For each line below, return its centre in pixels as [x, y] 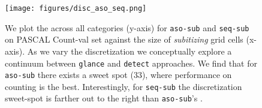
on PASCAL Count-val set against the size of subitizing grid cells [124, 39]
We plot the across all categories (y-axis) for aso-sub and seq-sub [127, 27]
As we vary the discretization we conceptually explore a [130, 51]
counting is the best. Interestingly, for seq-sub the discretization [124, 86]
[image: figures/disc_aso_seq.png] [76, 8]
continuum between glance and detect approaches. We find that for [131, 63]
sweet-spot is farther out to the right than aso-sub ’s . [104, 98]
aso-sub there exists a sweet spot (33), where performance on [118, 75]
